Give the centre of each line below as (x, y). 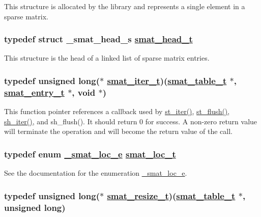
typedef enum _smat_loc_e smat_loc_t (90, 154)
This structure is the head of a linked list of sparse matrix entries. (107, 58)
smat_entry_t (34, 92)
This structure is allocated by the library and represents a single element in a (125, 6)
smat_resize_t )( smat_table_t (171, 195)
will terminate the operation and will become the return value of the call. (118, 131)
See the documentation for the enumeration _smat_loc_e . (96, 173)
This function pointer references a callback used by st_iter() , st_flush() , (117, 111)
